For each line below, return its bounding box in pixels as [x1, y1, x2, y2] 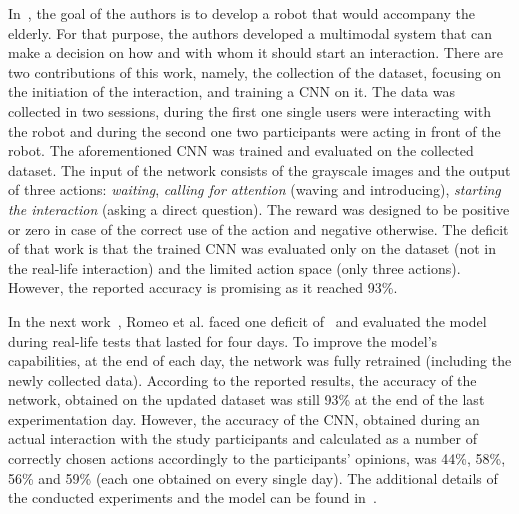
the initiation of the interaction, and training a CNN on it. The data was [8, 81, 456, 102]
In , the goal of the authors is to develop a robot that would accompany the [8, 3, 475, 23]
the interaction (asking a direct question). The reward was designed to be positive [8, 198, 510, 219]
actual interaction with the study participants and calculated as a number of [8, 428, 477, 449]
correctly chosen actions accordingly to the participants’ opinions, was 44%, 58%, [8, 448, 506, 469]
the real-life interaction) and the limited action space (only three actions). [8, 257, 461, 278]
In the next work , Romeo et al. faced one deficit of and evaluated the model [8, 310, 487, 331]
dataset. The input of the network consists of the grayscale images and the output [8, 159, 511, 180]
